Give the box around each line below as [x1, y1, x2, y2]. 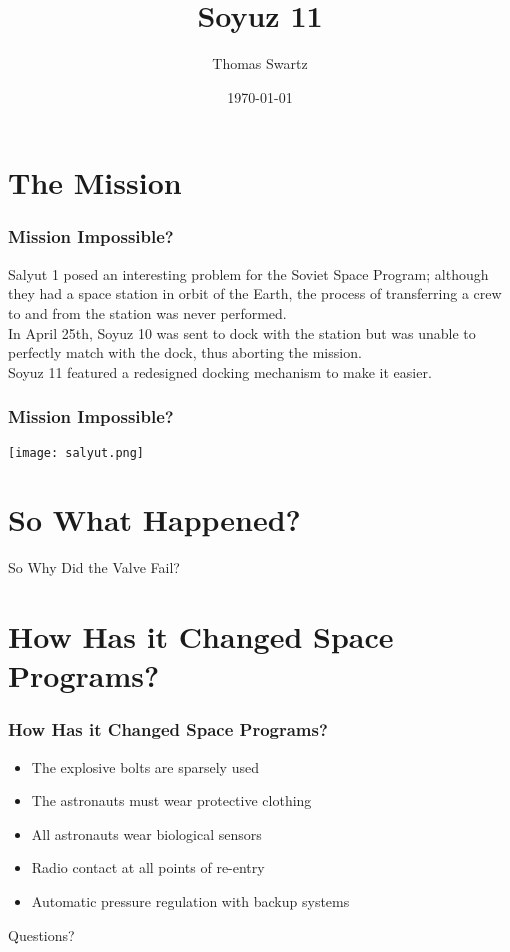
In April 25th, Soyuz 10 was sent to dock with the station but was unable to [8, 322, 476, 343]
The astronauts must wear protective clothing [31, 790, 312, 811]
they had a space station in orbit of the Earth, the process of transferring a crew [8, 283, 502, 304]
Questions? [8, 924, 75, 945]
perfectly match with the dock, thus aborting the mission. [8, 342, 362, 363]
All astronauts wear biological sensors [31, 823, 262, 844]
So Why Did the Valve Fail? [8, 557, 180, 578]
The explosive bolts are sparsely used [31, 756, 259, 777]
